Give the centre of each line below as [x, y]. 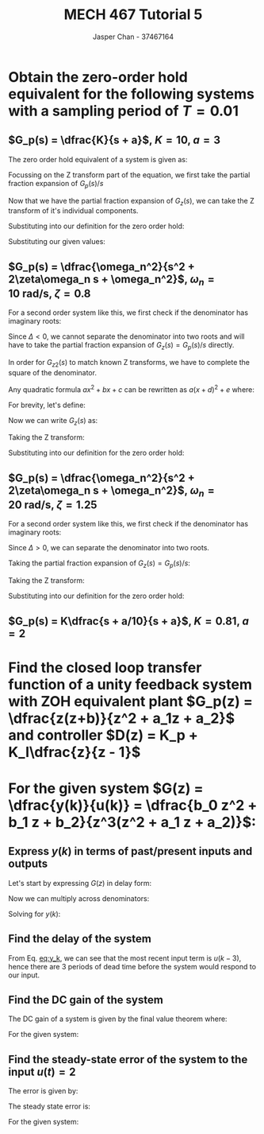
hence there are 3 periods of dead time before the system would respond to [132, 966]
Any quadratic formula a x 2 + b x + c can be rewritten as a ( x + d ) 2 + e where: [132, 389]
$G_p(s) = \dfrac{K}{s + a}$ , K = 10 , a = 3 [114, 140]
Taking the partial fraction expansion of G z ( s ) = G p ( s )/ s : [99, 564]
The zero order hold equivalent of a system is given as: [98, 159]
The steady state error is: [50, 1106]
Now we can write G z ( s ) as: [53, 421]
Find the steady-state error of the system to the [128, 1059]
